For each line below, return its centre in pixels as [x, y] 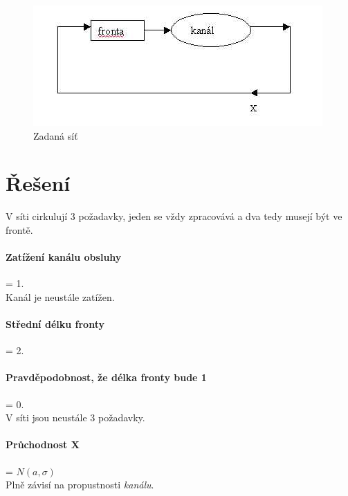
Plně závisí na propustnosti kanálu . [80, 485]
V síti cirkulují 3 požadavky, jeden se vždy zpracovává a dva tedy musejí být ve [174, 216]
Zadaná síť [56, 135]
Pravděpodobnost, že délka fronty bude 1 [106, 377]
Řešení [38, 183]
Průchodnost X [43, 444]
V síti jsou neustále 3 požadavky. [75, 417]
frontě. [19, 229]
